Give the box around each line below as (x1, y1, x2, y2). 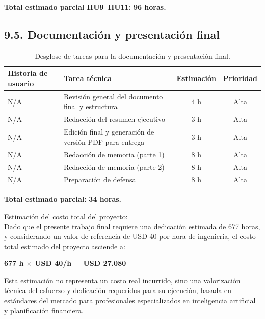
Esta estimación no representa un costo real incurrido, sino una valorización (4, 275, 241, 285)
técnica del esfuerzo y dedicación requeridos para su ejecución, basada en (4, 285, 232, 296)
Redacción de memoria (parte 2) (64, 162, 165, 172)
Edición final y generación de (64, 126, 154, 137)
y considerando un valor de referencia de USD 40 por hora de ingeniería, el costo (4, 231, 256, 242)
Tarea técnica (64, 73, 112, 84)
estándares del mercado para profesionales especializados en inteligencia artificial (4, 295, 256, 306)
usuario (8, 77, 34, 88)
